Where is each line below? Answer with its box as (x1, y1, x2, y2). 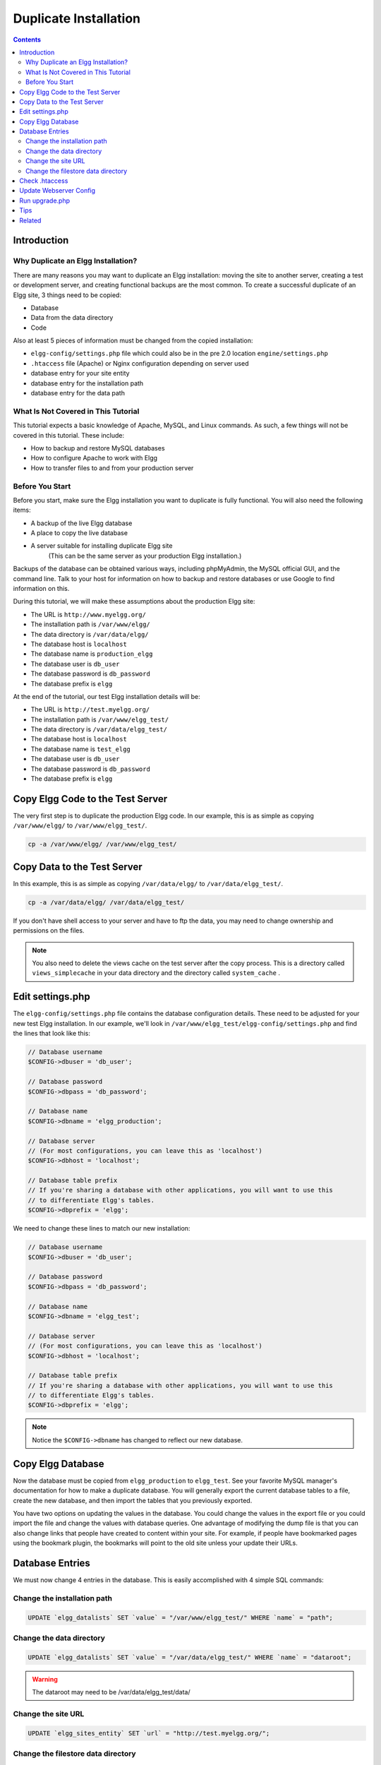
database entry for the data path (30, 389, 125, 397)
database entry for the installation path (30, 378, 144, 388)
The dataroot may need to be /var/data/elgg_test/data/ (32, 1688, 190, 1697)
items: (13, 505, 31, 515)
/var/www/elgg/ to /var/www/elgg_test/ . (13, 821, 147, 830)
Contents (13, 35, 42, 44)
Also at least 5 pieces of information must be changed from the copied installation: (13, 336, 253, 345)
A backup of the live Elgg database (30, 519, 133, 527)
